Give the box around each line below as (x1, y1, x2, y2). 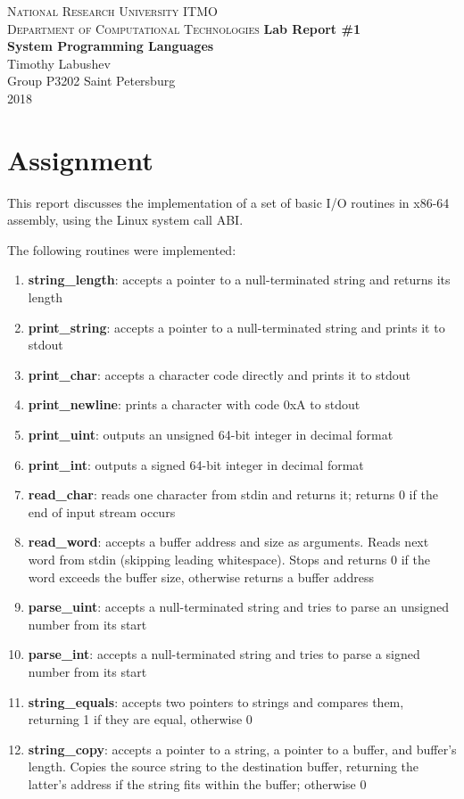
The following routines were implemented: (7, 240, 236, 259)
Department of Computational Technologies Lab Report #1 (7, 19, 360, 37)
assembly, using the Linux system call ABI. (7, 210, 244, 229)
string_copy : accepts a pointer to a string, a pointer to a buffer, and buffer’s (28, 739, 457, 758)
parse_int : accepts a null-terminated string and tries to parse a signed (28, 645, 420, 663)
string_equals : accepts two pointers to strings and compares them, (28, 692, 404, 711)
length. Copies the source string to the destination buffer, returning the (28, 757, 419, 776)
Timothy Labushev (7, 54, 111, 72)
